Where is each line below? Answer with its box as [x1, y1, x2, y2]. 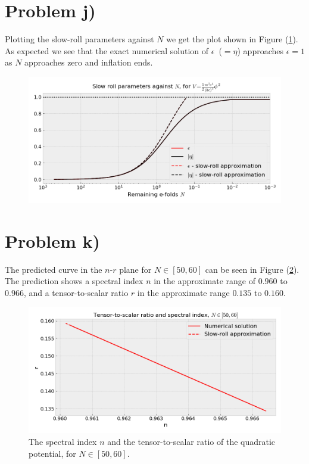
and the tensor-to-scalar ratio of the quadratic [107, 435, 276, 447]
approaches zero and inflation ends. [24, 56, 153, 68]
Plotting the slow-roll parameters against [5, 33, 154, 45]
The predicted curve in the [5, 263, 102, 275]
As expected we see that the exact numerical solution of [5, 44, 209, 57]
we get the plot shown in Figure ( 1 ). [166, 33, 298, 45]
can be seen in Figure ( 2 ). [205, 263, 299, 275]
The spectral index [29, 435, 97, 447]
